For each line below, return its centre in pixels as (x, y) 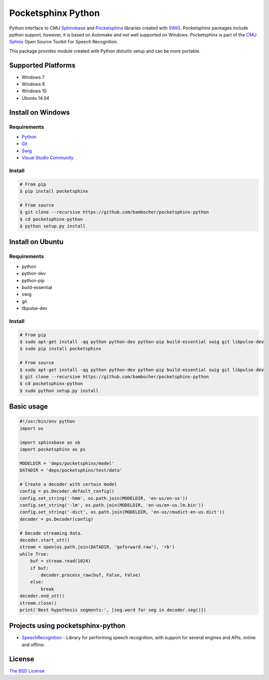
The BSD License (27, 671)
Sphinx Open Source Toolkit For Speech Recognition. (64, 42)
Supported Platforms (42, 65)
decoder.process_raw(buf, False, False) (91, 575)
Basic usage (29, 407)
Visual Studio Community (48, 158)
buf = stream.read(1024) (61, 561)
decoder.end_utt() (42, 596)
